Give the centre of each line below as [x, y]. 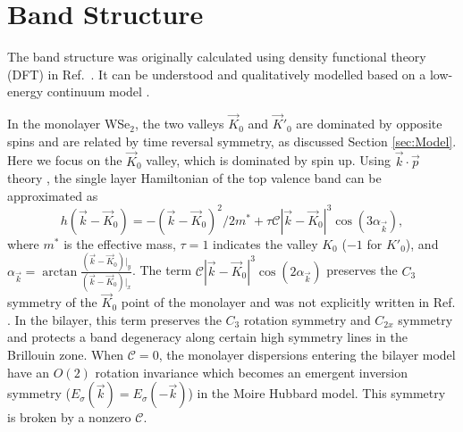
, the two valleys [180, 124]
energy [25, 91]
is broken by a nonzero [69, 417]
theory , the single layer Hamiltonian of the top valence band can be [194, 178]
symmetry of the [52, 302]
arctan [60, 272]
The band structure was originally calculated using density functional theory [217, 57]
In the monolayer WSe [69, 124]
